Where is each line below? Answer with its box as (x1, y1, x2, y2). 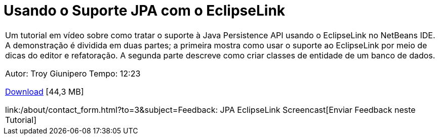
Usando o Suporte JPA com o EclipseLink (4, 2, 286, 19)
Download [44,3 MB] (5, 86, 84, 97)
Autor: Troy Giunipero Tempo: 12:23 (5, 68, 141, 79)
